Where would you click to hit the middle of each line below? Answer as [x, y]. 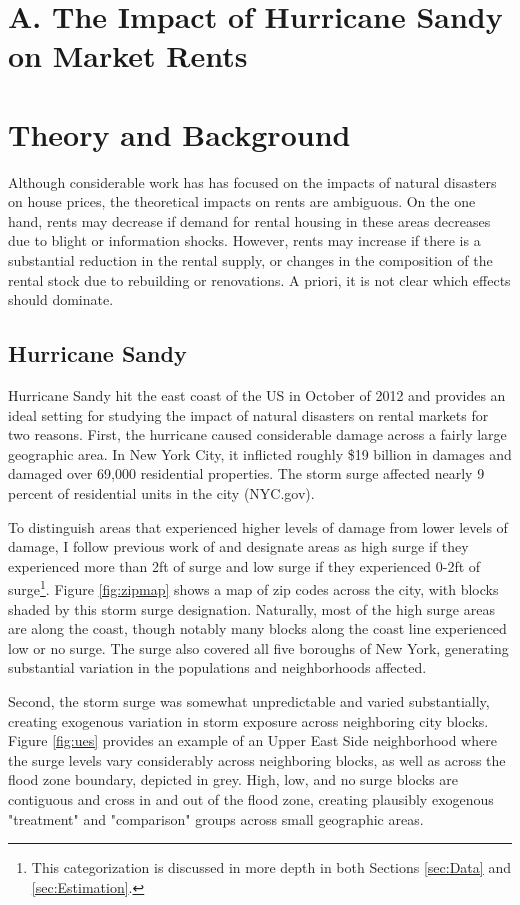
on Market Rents [128, 55]
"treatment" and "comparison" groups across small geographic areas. [216, 818]
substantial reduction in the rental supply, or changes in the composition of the [250, 260]
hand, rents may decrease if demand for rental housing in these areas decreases [249, 220]
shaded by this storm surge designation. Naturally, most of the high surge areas [251, 608]
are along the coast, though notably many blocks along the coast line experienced [257, 628]
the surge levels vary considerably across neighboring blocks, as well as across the [257, 759]
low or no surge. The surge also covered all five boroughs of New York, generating [258, 647]
